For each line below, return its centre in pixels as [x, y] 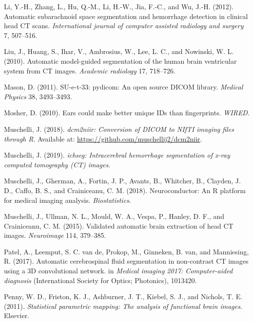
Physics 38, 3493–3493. [38, 96]
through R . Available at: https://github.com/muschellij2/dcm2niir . [103, 138]
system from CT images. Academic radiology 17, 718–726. [90, 70]
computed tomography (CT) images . [57, 164]
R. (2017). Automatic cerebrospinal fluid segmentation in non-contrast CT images [126, 261]
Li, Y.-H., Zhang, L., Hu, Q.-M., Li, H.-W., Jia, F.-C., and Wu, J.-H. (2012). [119, 6]
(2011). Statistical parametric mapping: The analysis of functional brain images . [123, 306]
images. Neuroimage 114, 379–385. [55, 235]
